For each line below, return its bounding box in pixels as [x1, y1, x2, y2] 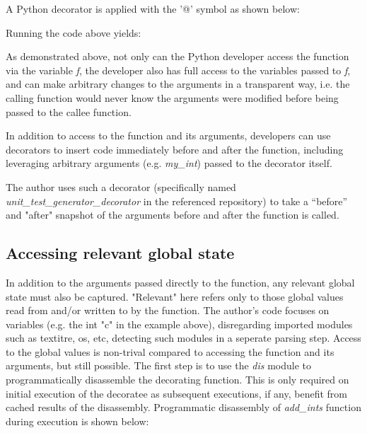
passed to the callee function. [6, 104, 132, 119]
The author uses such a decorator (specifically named [6, 179, 236, 194]
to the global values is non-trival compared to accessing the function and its [6, 344, 334, 359]
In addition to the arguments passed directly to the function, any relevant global [6, 275, 355, 289]
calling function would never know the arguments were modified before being [6, 90, 339, 105]
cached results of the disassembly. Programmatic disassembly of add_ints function [6, 400, 361, 415]
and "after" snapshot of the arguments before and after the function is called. [6, 207, 339, 222]
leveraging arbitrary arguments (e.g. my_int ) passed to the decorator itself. [6, 156, 332, 171]
